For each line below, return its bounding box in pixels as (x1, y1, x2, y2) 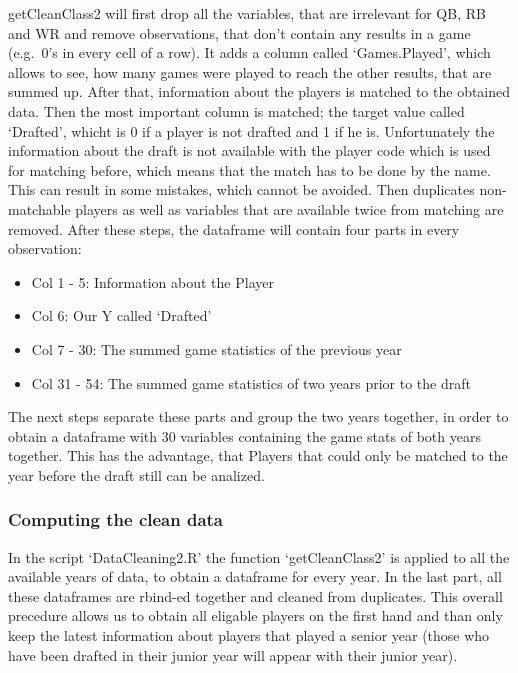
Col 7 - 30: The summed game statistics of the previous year (31, 338, 402, 359)
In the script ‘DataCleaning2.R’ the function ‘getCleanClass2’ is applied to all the (8, 546, 510, 567)
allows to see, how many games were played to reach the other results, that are (8, 61, 492, 82)
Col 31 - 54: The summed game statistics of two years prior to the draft (31, 372, 471, 393)
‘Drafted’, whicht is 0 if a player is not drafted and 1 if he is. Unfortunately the (8, 120, 495, 141)
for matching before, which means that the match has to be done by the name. (8, 159, 491, 180)
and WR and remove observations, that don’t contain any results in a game (8, 22, 471, 43)
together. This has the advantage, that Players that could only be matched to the (8, 445, 508, 466)
